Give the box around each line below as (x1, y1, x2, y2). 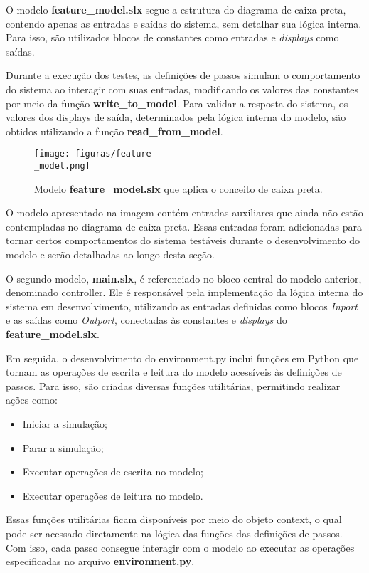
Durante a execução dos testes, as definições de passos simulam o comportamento (6, 68, 360, 83)
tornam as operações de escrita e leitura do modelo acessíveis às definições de (6, 364, 342, 379)
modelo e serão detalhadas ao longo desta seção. (6, 247, 215, 262)
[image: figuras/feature (34, 149, 151, 159)
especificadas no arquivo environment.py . (6, 554, 195, 569)
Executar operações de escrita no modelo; (22, 464, 203, 479)
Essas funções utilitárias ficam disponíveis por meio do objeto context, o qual (6, 512, 342, 527)
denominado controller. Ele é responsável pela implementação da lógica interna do (6, 285, 363, 300)
